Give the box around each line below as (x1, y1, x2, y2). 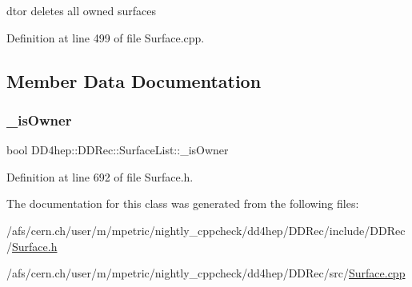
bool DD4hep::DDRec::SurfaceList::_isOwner (6, 142, 229, 158)
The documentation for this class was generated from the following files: (6, 195, 359, 212)
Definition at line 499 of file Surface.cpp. (6, 29, 205, 46)
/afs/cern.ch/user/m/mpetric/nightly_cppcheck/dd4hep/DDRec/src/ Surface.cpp (6, 265, 406, 281)
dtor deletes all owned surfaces (6, 2, 156, 18)
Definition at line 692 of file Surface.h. (6, 168, 194, 185)
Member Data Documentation (6, 68, 262, 93)
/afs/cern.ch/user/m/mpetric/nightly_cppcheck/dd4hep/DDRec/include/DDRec (6, 221, 406, 238)
